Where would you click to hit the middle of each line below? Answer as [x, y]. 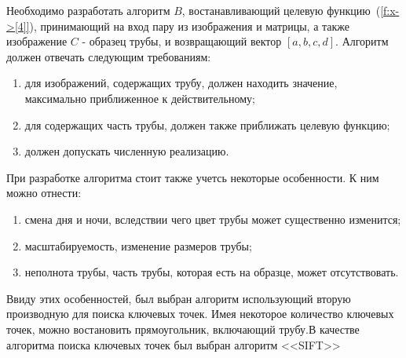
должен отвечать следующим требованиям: [109, 56]
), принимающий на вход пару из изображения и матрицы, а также [190, 26]
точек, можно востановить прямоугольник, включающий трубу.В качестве [183, 329]
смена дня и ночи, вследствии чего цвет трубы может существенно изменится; [213, 219]
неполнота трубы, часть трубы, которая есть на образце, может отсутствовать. [212, 272]
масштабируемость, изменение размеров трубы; [138, 245]
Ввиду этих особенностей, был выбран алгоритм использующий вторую [179, 298]
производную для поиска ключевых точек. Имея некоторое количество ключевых [200, 314]
